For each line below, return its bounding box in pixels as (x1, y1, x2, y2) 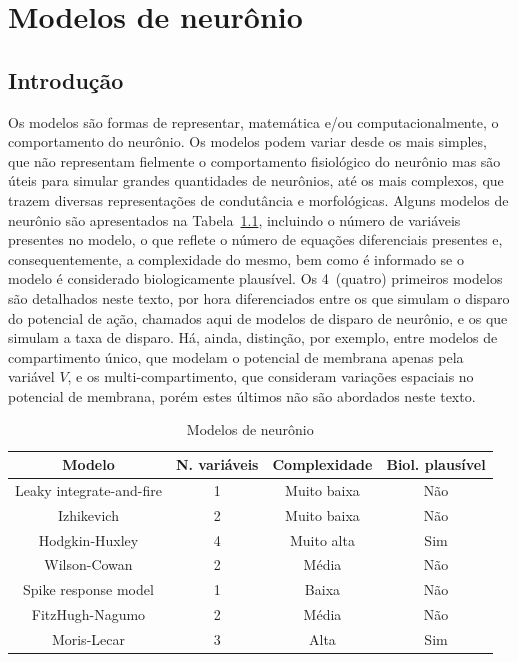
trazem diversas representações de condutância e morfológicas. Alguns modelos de (8, 189, 509, 210)
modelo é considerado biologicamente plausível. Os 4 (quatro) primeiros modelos (8, 268, 503, 289)
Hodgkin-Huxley (38, 529, 139, 550)
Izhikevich (57, 504, 119, 525)
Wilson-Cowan (44, 554, 133, 575)
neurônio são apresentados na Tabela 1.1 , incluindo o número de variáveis (8, 209, 461, 230)
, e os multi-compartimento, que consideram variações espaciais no (67, 366, 474, 387)
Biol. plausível (386, 454, 486, 475)
